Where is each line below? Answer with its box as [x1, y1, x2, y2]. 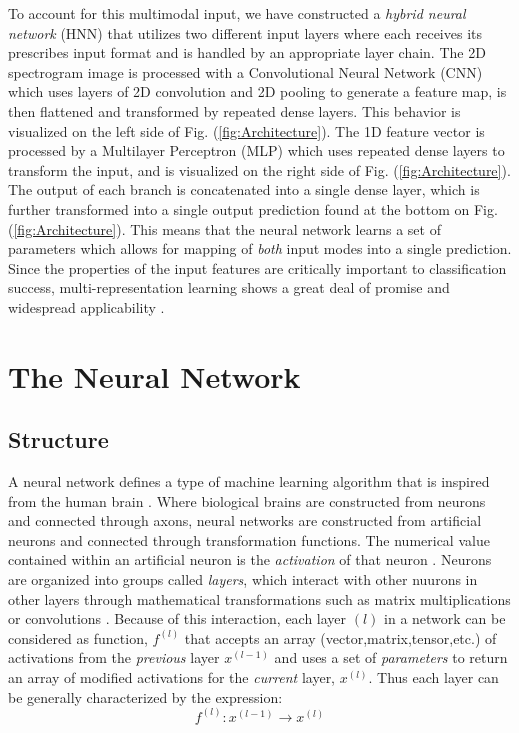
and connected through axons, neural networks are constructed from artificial [8, 510, 482, 531]
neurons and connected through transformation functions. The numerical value [8, 529, 490, 550]
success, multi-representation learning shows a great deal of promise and [8, 277, 450, 298]
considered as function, [8, 627, 148, 648]
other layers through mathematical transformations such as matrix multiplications [8, 588, 511, 609]
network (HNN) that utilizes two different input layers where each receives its [8, 22, 482, 43]
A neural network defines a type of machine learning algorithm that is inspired [8, 471, 490, 492]
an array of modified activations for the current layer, [8, 667, 336, 688]
